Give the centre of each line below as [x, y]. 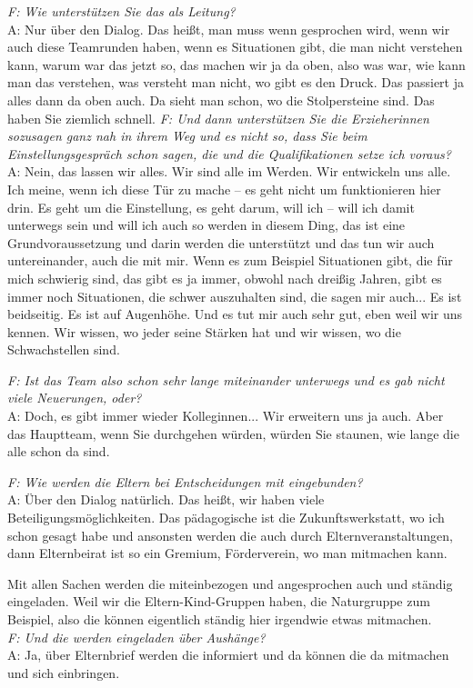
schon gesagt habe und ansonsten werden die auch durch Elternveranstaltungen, [230, 535]
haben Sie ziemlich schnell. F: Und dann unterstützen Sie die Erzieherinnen [218, 118]
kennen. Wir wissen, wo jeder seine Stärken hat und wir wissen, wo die [204, 331]
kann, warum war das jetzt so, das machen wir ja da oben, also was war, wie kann [236, 64]
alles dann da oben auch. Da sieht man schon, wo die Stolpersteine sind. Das [221, 100]
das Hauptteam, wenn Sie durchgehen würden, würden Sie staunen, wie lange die [233, 433]
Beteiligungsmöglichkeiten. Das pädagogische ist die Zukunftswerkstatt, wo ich [226, 518]
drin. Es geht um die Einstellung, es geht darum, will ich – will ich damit [211, 207]
